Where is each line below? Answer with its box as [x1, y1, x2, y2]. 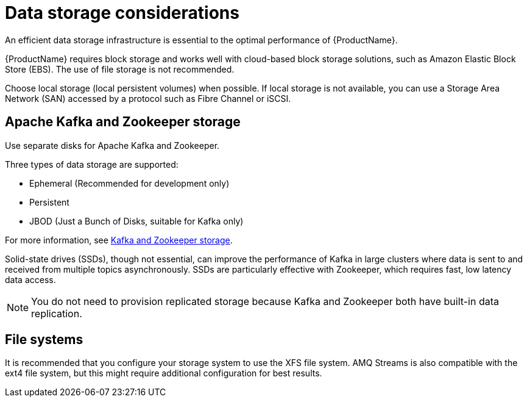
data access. [5, 274, 56, 285]
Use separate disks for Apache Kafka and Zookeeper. [5, 140, 220, 151]
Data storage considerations [5, 2, 239, 23]
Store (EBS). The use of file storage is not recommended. [5, 63, 235, 74]
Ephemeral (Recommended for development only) [29, 178, 230, 188]
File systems [5, 332, 83, 348]
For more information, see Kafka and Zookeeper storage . [5, 234, 233, 245]
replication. [31, 307, 82, 320]
